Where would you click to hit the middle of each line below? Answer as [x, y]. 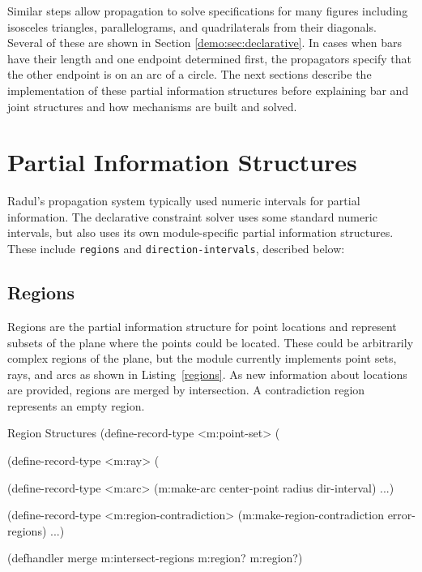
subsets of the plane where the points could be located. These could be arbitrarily [211, 342]
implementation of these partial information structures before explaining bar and [208, 90]
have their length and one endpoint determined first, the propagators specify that [210, 58]
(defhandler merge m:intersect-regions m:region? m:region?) [155, 558]
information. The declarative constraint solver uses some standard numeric [192, 216]
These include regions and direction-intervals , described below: [176, 249]
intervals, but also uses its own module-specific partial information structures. [200, 232]
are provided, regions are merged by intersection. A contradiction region [186, 390]
